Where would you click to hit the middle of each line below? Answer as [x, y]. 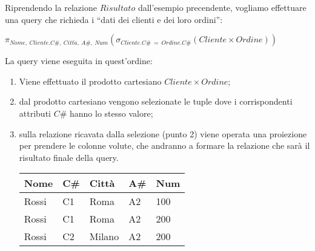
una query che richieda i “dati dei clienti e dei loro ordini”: [114, 19]
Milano [104, 236]
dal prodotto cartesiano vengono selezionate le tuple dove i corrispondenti [156, 101]
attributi [35, 113]
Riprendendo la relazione [51, 7]
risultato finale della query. [69, 157]
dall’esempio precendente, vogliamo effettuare [222, 7]
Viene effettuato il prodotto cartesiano [90, 81]
